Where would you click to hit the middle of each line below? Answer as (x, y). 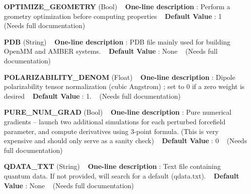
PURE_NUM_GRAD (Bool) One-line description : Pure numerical (118, 112)
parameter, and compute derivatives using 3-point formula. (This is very (111, 131)
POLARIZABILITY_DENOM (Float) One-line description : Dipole (120, 77)
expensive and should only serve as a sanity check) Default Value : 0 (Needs (125, 141)
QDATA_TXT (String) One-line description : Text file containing (112, 166)
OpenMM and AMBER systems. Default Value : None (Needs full (111, 51)
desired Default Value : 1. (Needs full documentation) (92, 96)
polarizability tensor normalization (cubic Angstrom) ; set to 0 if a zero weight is (124, 86)
